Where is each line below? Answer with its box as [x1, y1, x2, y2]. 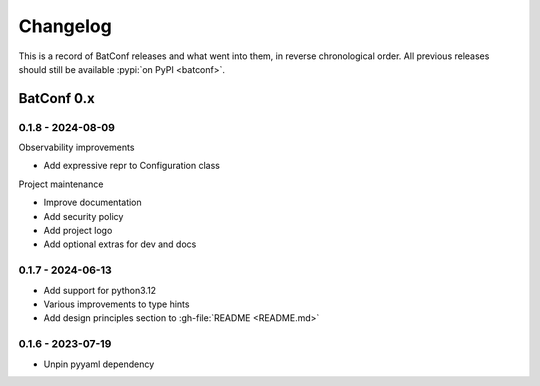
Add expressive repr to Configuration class [43, 160, 220, 172]
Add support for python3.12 [43, 284, 157, 296]
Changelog [18, 15, 112, 37]
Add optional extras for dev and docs [43, 238, 197, 250]
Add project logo [43, 225, 113, 237]
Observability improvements [18, 141, 135, 154]
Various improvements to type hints [43, 298, 190, 310]
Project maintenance [18, 178, 104, 190]
